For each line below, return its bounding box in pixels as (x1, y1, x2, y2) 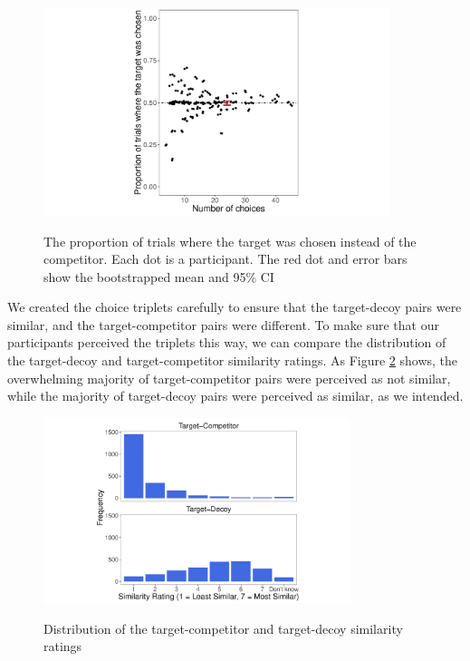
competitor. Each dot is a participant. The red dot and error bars (43, 249, 408, 268)
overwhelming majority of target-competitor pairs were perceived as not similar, (7, 368, 451, 387)
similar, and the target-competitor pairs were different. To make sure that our (7, 315, 439, 334)
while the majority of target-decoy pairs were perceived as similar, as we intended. (7, 386, 464, 405)
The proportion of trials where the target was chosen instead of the (43, 231, 417, 250)
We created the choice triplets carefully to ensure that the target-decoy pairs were (7, 297, 462, 316)
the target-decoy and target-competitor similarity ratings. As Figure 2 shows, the (7, 351, 458, 370)
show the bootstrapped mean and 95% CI (43, 267, 274, 286)
